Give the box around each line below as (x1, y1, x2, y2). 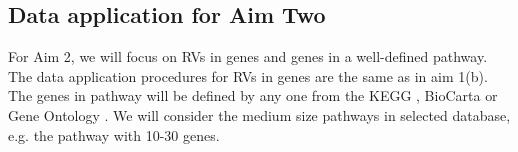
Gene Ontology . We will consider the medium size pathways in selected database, (8, 104, 511, 125)
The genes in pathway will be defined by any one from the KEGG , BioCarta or (8, 85, 498, 106)
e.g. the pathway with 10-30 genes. (8, 124, 220, 145)
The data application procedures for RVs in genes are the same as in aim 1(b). (8, 65, 488, 86)
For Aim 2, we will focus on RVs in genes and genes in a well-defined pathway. (8, 46, 488, 67)
